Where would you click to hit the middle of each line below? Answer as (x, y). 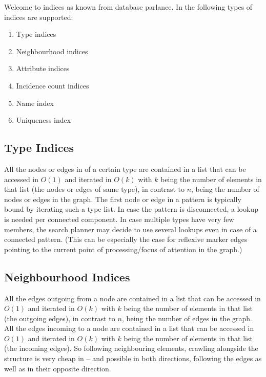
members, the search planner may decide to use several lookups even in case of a (130, 229)
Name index (35, 103)
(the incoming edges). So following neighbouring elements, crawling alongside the (131, 348)
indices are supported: (39, 17)
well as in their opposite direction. (58, 368)
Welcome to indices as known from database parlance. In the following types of (128, 7)
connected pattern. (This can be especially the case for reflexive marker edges (126, 239)
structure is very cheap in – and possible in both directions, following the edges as (133, 358)
